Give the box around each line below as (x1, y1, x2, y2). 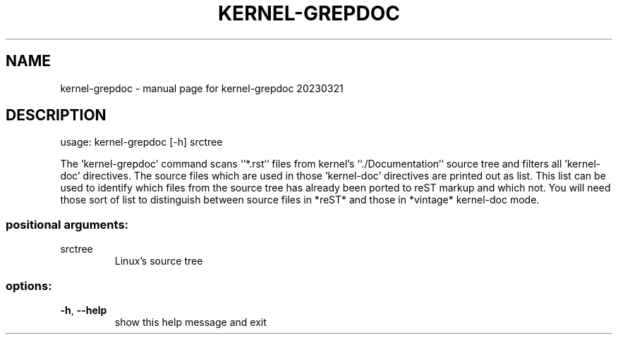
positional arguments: (6, 217, 129, 232)
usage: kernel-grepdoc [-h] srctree (60, 136, 223, 149)
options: (6, 278, 52, 293)
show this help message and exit (114, 315, 267, 328)
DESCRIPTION (6, 106, 107, 125)
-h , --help (60, 303, 107, 316)
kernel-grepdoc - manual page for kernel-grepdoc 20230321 (60, 82, 344, 94)
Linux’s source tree (114, 255, 203, 267)
